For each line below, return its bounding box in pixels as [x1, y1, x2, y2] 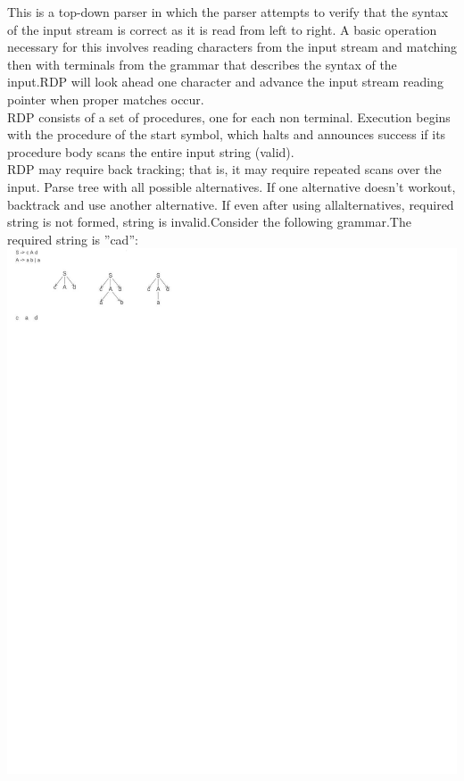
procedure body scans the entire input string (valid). [7, 142, 294, 161]
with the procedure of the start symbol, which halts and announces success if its [7, 125, 446, 144]
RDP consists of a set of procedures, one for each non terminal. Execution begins [7, 107, 451, 126]
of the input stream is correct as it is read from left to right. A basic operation [7, 20, 437, 38]
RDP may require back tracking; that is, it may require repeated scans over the [7, 160, 442, 179]
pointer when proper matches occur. [7, 89, 204, 108]
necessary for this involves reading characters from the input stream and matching [7, 37, 457, 56]
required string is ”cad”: [7, 229, 138, 248]
